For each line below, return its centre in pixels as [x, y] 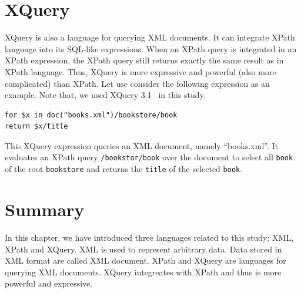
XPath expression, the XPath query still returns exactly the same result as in [144, 60]
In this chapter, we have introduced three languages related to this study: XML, [149, 237]
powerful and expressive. [49, 283]
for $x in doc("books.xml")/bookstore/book [91, 115]
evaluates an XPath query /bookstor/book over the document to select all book [149, 157]
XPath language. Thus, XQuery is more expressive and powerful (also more [141, 71]
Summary [45, 209]
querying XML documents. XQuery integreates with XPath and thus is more [143, 272]
